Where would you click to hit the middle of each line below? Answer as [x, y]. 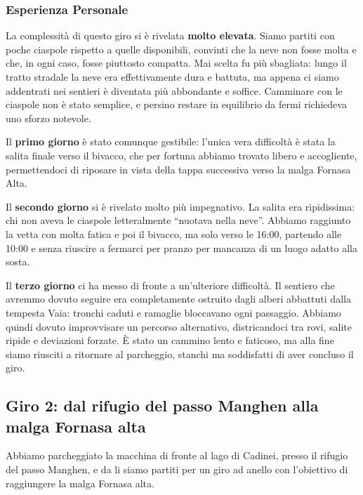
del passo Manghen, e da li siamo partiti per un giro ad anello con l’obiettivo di [177, 469]
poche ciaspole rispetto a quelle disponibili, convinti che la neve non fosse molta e [181, 49]
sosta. [18, 262]
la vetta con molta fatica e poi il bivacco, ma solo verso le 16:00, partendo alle [174, 233]
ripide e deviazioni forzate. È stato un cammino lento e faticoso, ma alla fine [170, 340]
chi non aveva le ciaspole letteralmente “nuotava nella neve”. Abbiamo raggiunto [178, 220]
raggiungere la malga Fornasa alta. [80, 483]
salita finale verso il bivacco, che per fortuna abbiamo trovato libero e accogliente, [181, 155]
